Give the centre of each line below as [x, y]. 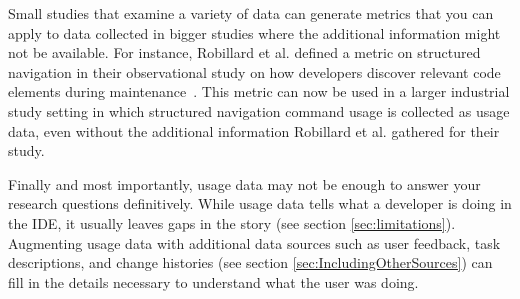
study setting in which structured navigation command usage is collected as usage [259, 110]
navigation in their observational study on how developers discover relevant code [254, 71]
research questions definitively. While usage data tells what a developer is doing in [260, 203]
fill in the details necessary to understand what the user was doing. [213, 281]
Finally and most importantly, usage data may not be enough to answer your [244, 183]
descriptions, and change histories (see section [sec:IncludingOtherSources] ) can [250, 262]
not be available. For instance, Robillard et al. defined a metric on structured [244, 52]
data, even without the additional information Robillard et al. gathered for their [254, 130]
